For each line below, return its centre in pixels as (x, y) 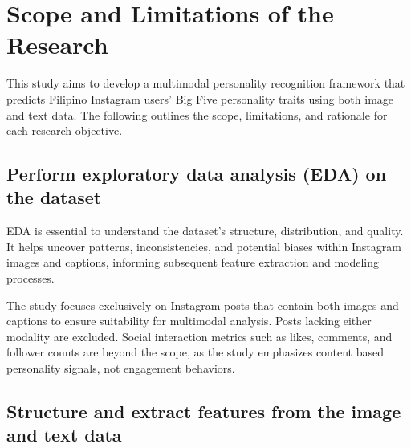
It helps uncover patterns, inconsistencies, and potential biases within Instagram (204, 246)
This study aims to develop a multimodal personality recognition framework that (206, 83)
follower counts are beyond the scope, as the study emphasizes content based (195, 352)
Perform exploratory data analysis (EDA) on (197, 174)
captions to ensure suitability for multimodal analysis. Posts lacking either (189, 321)
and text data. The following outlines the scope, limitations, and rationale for (197, 114)
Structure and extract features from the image (204, 411)
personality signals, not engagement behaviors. (121, 368)
